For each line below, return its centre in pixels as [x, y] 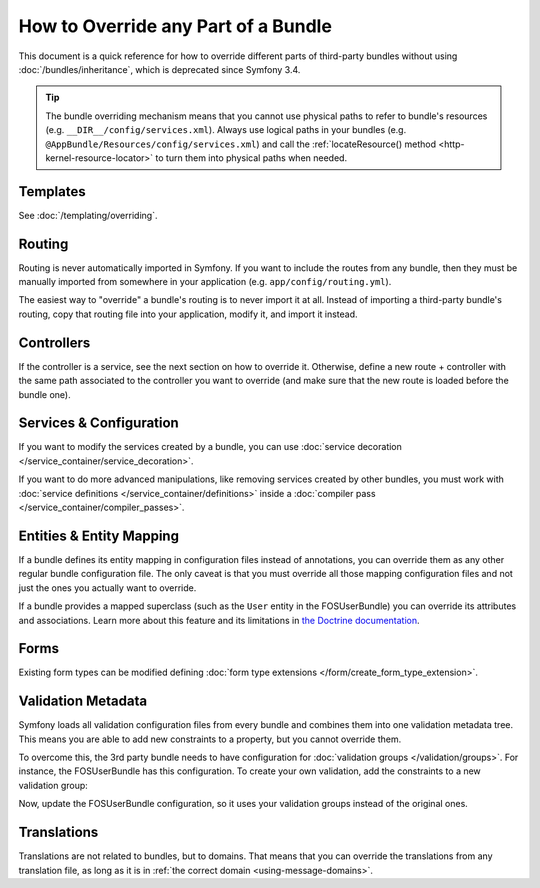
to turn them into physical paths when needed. [251, 157]
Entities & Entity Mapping [99, 535]
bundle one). [44, 394]
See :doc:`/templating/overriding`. [88, 215]
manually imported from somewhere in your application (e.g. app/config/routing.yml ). [205, 282]
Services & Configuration [98, 423]
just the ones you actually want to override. [107, 587]
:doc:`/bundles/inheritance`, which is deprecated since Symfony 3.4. [159, 69]
